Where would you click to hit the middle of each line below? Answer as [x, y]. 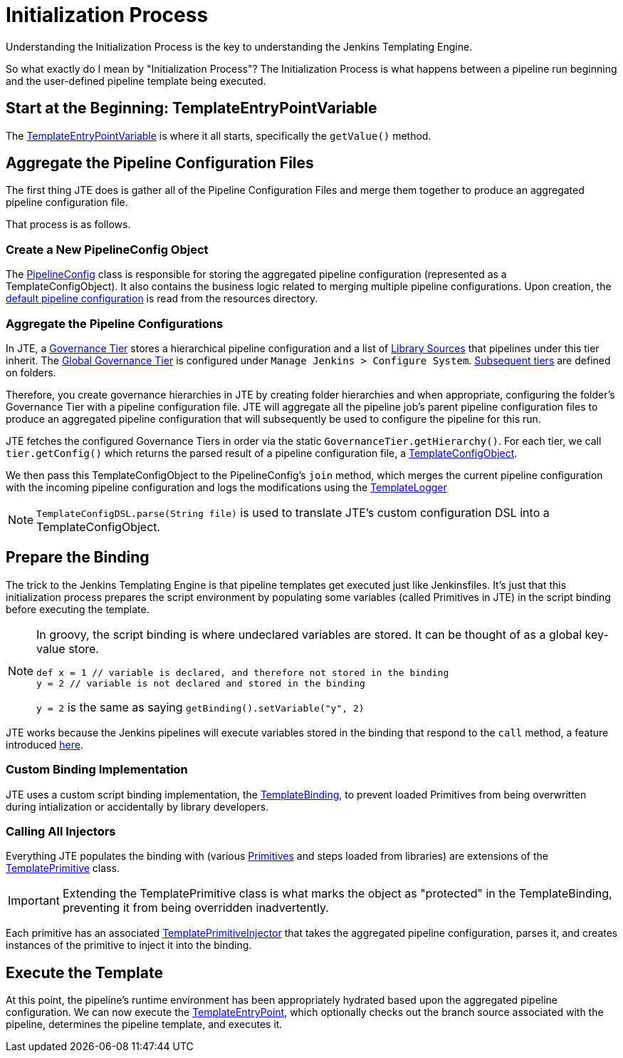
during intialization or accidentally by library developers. [137, 806]
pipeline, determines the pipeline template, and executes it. [144, 1024]
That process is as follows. [68, 225]
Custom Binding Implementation [97, 770]
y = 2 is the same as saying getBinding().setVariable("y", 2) [200, 707]
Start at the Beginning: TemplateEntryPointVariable [192, 108]
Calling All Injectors [61, 831]
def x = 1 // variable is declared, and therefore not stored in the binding [243, 672]
